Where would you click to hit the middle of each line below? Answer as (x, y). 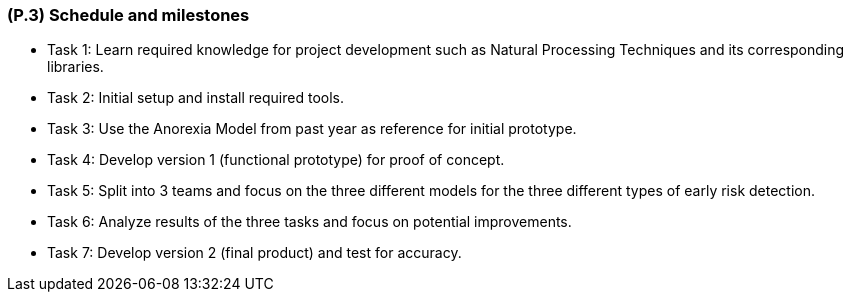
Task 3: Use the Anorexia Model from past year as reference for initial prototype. (312, 129)
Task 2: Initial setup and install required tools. (196, 98)
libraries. (75, 67)
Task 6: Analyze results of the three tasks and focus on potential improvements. (309, 222)
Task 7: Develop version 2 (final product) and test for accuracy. (254, 253)
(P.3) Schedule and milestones (128, 15)
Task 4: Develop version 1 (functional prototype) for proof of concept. (276, 160)
